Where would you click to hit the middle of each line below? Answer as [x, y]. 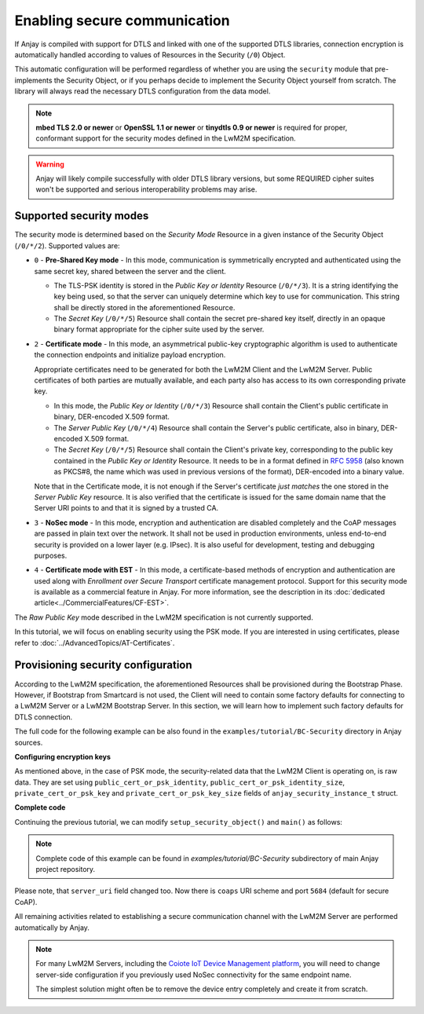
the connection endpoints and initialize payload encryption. [130, 355]
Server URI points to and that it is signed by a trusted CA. [126, 508]
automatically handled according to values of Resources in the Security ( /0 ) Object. [150, 54]
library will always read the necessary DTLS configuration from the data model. [143, 91]
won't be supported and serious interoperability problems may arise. [146, 189]
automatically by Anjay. [52, 928]
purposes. [51, 555]
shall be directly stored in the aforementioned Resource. [144, 307]
